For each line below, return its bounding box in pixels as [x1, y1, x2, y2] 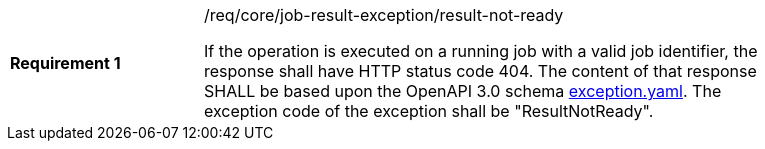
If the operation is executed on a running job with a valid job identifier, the [204, 41, 758, 61]
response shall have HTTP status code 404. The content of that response [204, 61, 757, 81]
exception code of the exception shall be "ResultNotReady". [204, 101, 654, 121]
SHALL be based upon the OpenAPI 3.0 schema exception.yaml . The [204, 81, 722, 101]
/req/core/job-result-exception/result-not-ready [204, 5, 564, 25]
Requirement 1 [10, 53, 121, 73]
